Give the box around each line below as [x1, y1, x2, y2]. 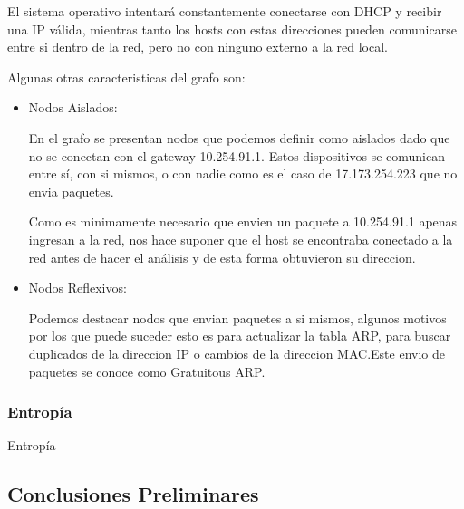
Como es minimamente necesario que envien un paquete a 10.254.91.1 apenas [28, 212, 458, 231]
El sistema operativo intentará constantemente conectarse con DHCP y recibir [7, 2, 442, 20]
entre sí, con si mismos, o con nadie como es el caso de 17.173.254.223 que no [28, 164, 458, 183]
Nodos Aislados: [28, 98, 118, 117]
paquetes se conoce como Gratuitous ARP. [28, 361, 266, 380]
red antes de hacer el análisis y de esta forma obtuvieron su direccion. [28, 247, 416, 266]
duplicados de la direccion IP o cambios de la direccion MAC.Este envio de [28, 343, 445, 362]
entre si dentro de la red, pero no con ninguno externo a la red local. [7, 37, 388, 56]
